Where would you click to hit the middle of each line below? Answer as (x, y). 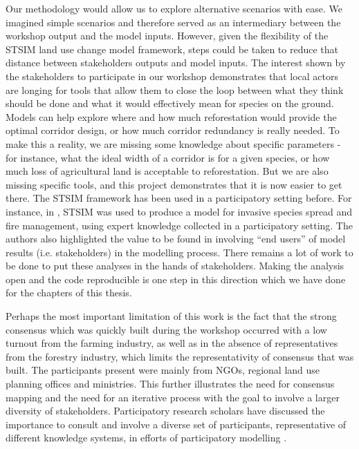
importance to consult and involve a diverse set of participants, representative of (176, 424)
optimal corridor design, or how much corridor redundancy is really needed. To (173, 130)
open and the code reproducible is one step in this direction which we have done (176, 279)
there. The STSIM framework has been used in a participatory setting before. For (179, 198)
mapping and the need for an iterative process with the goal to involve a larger (173, 397)
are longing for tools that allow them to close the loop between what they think (175, 89)
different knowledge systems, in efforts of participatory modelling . (146, 438)
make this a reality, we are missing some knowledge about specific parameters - (173, 143)
